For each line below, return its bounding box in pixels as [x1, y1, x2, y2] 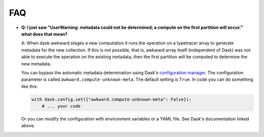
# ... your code [42, 103, 81, 109]
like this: [21, 83, 38, 89]
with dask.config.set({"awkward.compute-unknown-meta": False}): [31, 96, 192, 102]
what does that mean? [21, 31, 68, 37]
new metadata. [21, 61, 51, 67]
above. [21, 123, 35, 129]
